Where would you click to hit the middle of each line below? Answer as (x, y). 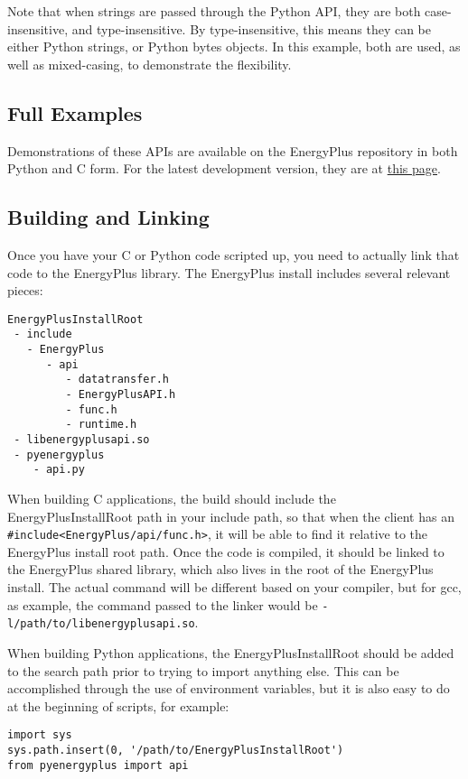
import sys (40, 735)
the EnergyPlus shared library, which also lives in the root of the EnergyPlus (220, 569)
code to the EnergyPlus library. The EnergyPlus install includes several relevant (229, 272)
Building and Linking (108, 217)
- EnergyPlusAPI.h (121, 395)
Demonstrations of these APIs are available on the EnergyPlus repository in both (233, 150)
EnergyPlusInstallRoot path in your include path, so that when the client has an (231, 516)
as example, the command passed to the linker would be (163, 604)
